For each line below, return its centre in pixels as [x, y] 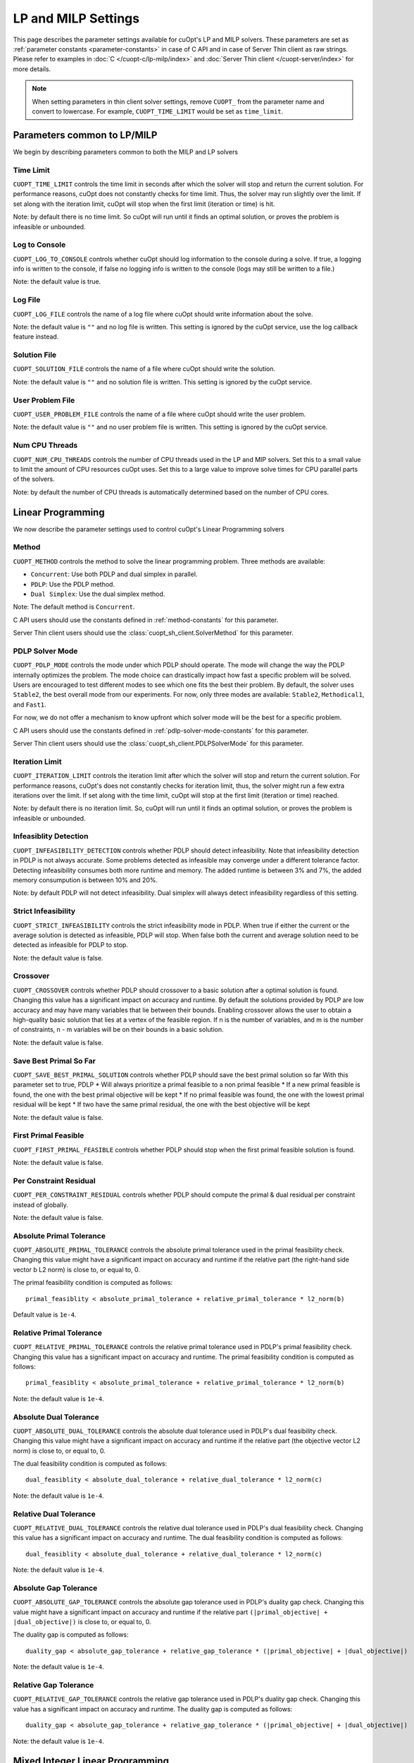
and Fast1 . [30, 704]
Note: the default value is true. [57, 281]
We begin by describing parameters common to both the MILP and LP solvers [126, 152]
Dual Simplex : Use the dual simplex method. [98, 594]
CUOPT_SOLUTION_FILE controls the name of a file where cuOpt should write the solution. [144, 369]
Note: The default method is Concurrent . [74, 607]
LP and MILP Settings [76, 18]
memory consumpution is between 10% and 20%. [86, 880]
